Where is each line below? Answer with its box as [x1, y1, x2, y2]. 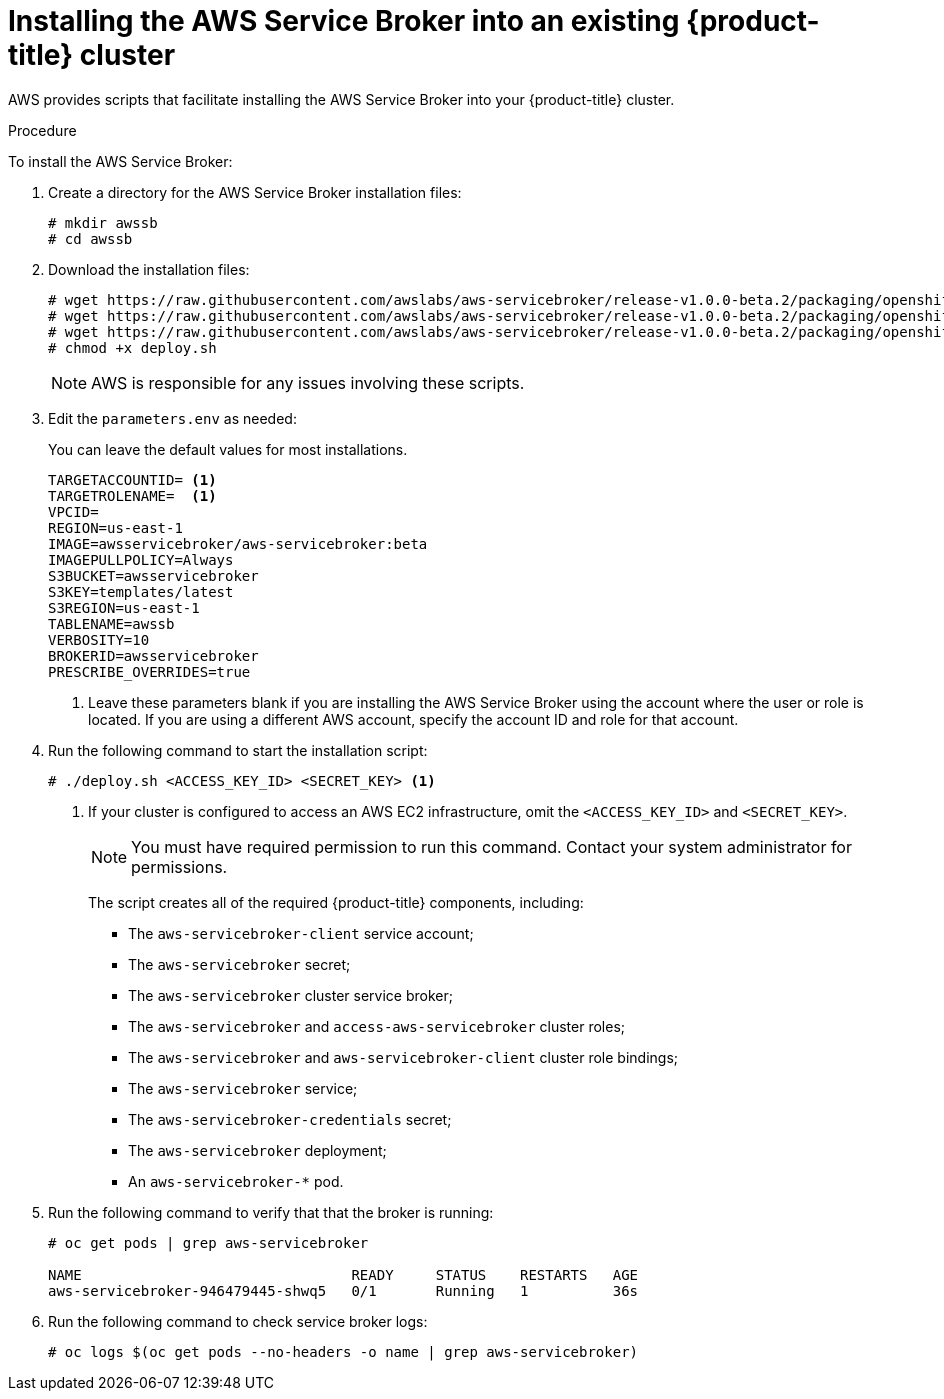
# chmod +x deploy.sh [48, 339, 217, 356]
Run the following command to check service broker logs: [48, 1312, 428, 1330]
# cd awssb [48, 230, 133, 247]
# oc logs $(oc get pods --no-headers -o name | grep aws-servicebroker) [48, 1343, 639, 1360]
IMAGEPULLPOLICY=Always [48, 551, 234, 568]
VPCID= [48, 503, 99, 520]
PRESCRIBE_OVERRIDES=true [48, 663, 251, 680]
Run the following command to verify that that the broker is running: [48, 1203, 494, 1221]
